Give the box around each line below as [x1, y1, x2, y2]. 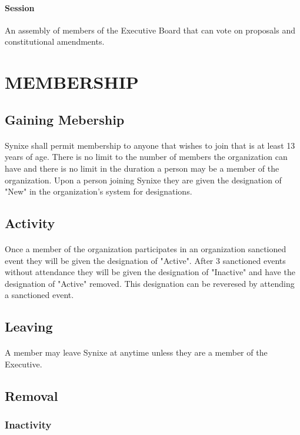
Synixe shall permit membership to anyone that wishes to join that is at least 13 [5, 139, 295, 151]
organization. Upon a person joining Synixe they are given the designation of [5, 173, 282, 186]
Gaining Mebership [5, 110, 125, 128]
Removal [5, 387, 58, 404]
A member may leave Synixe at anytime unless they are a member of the [5, 346, 268, 359]
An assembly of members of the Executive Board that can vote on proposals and [5, 24, 295, 36]
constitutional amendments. [5, 35, 105, 48]
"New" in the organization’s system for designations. [5, 185, 192, 198]
